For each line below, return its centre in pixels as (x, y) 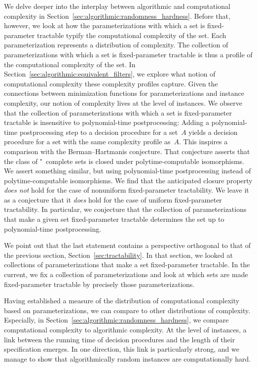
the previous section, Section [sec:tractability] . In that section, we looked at (118, 255)
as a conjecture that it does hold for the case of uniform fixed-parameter (113, 199)
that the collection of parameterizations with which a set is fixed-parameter (118, 112)
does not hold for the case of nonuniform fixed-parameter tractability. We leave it (127, 190)
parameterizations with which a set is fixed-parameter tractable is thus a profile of (128, 54)
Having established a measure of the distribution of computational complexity (122, 301)
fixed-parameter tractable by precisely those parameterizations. (99, 284)
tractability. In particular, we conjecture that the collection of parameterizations (125, 209)
